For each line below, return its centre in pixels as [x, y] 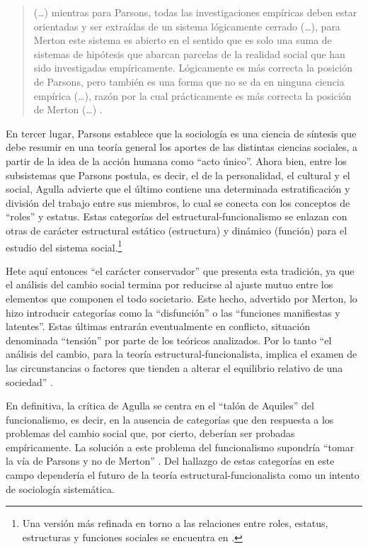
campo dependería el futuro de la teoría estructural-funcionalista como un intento [183, 475]
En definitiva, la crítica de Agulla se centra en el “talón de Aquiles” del [160, 406]
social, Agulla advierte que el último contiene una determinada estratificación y [178, 189]
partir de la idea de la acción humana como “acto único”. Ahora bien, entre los [176, 160]
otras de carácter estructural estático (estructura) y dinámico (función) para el [177, 230]
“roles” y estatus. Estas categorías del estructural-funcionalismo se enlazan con [177, 216]
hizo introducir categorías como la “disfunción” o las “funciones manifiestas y [173, 312]
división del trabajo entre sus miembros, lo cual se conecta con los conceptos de [178, 202]
